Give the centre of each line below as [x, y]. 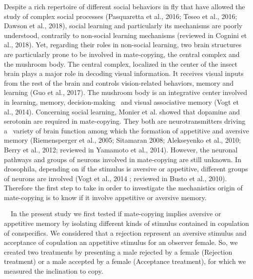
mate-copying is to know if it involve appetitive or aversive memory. [105, 197]
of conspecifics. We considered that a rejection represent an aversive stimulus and [125, 232]
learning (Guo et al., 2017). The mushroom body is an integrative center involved [126, 92]
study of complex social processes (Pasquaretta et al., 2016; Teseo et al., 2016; [121, 16]
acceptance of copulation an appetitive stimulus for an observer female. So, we [121, 242]
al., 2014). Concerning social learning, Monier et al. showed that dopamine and [122, 111]
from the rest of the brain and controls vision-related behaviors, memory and [119, 83]
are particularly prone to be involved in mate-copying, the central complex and [122, 54]
